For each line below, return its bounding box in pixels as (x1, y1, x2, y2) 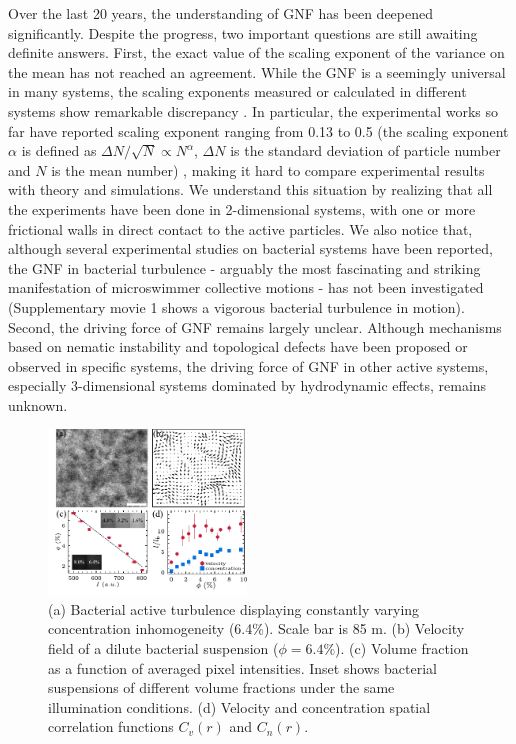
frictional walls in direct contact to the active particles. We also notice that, (8, 218, 473, 239)
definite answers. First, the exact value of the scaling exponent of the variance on (8, 42, 505, 63)
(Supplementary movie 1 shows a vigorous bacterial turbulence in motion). (8, 296, 465, 317)
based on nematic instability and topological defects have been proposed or (8, 336, 468, 357)
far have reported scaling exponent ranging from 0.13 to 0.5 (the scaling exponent (8, 120, 509, 141)
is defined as (21, 140, 97, 161)
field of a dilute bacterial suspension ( (48, 637, 279, 658)
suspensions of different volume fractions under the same (48, 677, 395, 698)
